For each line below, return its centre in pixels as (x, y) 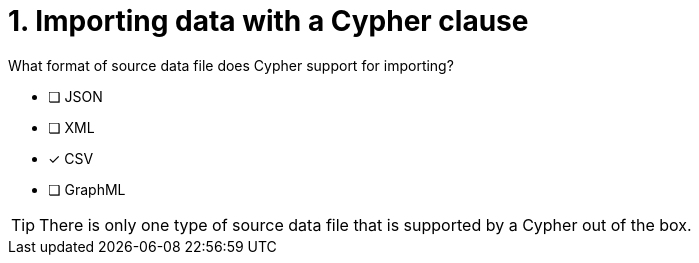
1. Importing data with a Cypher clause (268, 21)
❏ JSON (75, 96)
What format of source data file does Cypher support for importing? (231, 65)
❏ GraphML (87, 189)
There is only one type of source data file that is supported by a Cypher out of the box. (365, 224)
